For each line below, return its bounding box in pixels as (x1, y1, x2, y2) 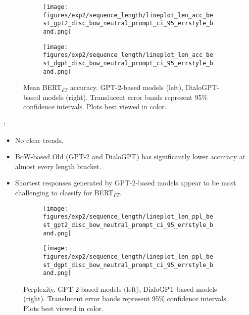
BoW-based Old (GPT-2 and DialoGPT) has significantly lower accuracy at (15, 151, 246, 162)
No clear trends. (15, 135, 64, 145)
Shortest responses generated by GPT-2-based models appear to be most (15, 178, 236, 188)
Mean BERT (23, 82, 62, 92)
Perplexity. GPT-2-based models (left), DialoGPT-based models (23, 283, 217, 294)
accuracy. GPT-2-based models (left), (70, 82, 184, 92)
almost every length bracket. (15, 161, 101, 171)
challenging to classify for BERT (15, 187, 114, 197)
